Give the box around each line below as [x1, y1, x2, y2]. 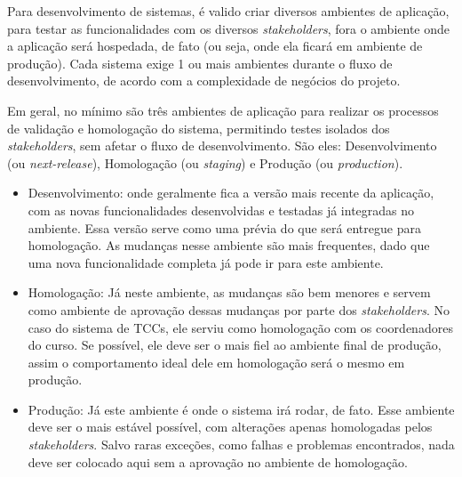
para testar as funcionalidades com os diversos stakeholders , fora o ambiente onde [7, 19, 450, 37]
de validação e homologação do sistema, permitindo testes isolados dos [7, 118, 390, 137]
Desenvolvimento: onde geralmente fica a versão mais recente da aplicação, [28, 183, 434, 202]
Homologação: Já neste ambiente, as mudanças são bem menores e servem [28, 283, 431, 302]
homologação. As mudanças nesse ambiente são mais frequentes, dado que [28, 236, 430, 255]
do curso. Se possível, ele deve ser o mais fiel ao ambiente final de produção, [28, 336, 442, 354]
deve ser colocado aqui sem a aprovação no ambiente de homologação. [28, 452, 408, 471]
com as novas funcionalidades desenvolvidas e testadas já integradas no [28, 200, 415, 219]
